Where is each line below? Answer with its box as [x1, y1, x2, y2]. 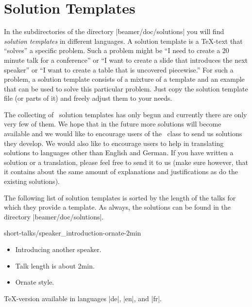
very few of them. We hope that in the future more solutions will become [4, 119, 221, 129]
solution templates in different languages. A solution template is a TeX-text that [4, 36, 243, 46]
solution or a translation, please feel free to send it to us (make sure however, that [4, 157, 249, 167]
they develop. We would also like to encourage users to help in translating [4, 138, 224, 148]
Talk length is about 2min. [15, 260, 95, 271]
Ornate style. [15, 277, 54, 287]
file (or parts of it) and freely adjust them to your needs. [4, 93, 172, 103]
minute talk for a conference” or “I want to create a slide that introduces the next [4, 54, 248, 65]
